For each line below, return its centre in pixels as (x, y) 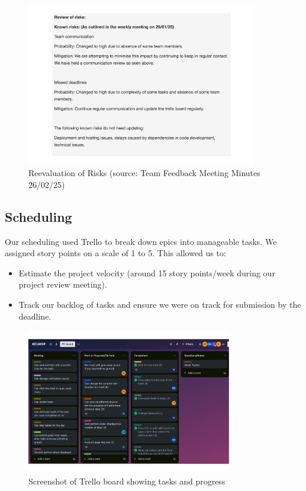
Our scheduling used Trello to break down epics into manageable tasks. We (141, 241)
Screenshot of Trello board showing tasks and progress (127, 481)
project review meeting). (63, 284)
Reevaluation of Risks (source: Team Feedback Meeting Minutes (144, 173)
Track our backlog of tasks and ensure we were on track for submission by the (160, 305)
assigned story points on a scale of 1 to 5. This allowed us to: (115, 253)
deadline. (35, 316)
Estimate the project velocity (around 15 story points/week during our (147, 272)
